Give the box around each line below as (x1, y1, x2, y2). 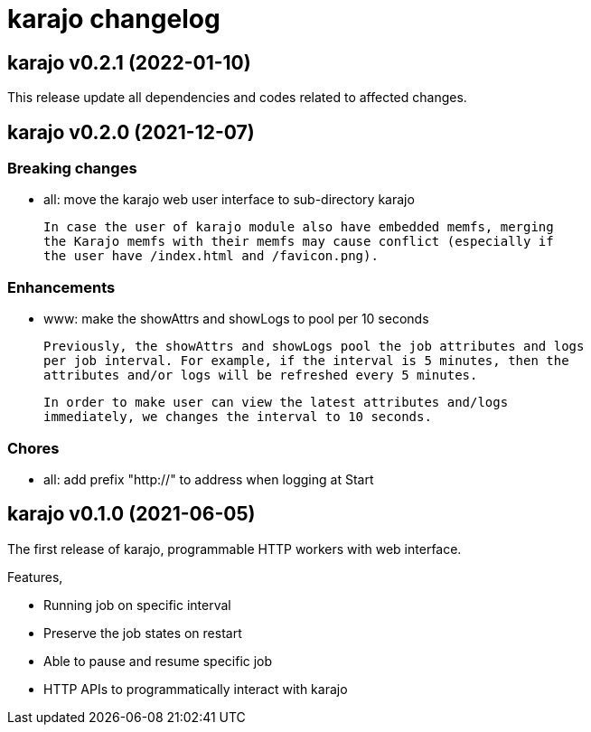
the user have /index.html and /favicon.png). (43, 249, 379, 264)
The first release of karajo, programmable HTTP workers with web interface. (7, 540, 462, 557)
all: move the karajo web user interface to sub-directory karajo (43, 192, 415, 208)
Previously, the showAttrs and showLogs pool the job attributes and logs (43, 339, 585, 354)
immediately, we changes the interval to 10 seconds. (43, 409, 432, 425)
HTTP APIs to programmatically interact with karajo (43, 680, 348, 697)
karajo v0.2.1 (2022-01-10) (7, 51, 251, 74)
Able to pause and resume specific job (43, 652, 273, 669)
